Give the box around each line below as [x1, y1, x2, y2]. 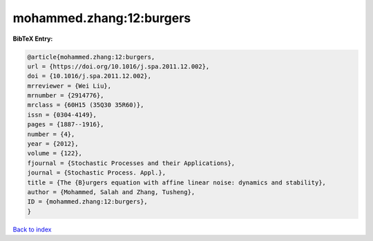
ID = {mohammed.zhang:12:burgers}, [27, 197, 148, 206]
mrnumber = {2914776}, [27, 92, 104, 99]
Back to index [12, 225, 52, 233]
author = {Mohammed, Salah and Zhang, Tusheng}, [27, 189, 195, 196]
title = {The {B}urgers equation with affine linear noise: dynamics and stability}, [27, 178, 326, 186]
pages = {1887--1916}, [27, 121, 104, 128]
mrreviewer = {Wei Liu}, [27, 81, 112, 90]
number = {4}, [27, 130, 75, 138]
